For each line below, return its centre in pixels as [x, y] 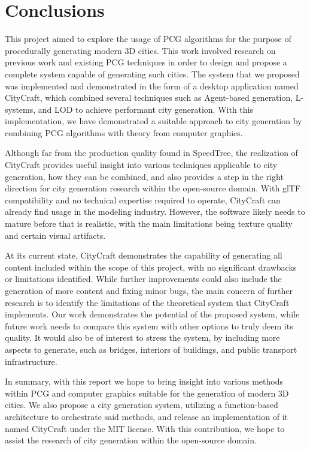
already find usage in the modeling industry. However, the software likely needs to [155, 211]
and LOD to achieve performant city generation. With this [145, 109]
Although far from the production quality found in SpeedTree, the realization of [151, 153]
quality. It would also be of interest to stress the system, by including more [142, 337]
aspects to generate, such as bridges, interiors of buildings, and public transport [151, 349]
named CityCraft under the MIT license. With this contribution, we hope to [145, 428]
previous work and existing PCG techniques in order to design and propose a [146, 62]
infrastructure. [31, 361]
